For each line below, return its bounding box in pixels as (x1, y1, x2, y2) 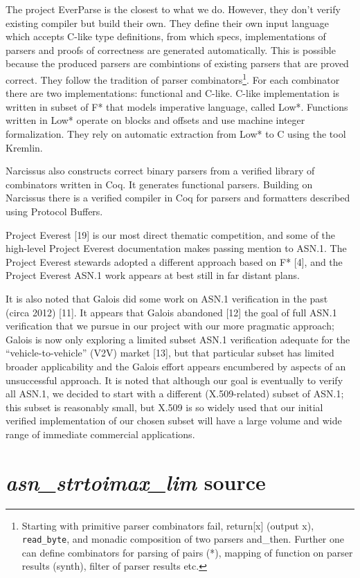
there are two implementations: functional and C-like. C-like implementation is (6, 86, 340, 100)
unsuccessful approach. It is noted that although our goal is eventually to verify (6, 372, 343, 387)
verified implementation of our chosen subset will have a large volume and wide (6, 413, 342, 428)
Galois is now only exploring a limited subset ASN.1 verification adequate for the (6, 332, 350, 346)
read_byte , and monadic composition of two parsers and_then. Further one (21, 532, 345, 546)
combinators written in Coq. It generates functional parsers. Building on (6, 177, 313, 191)
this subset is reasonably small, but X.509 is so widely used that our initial (6, 399, 323, 414)
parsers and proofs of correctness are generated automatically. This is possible (6, 42, 336, 57)
